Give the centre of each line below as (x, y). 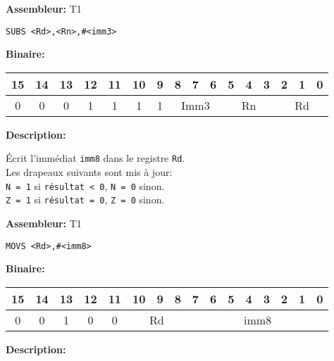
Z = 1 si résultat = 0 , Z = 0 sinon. (85, 199)
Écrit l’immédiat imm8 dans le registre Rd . (95, 158)
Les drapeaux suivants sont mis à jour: (89, 172)
